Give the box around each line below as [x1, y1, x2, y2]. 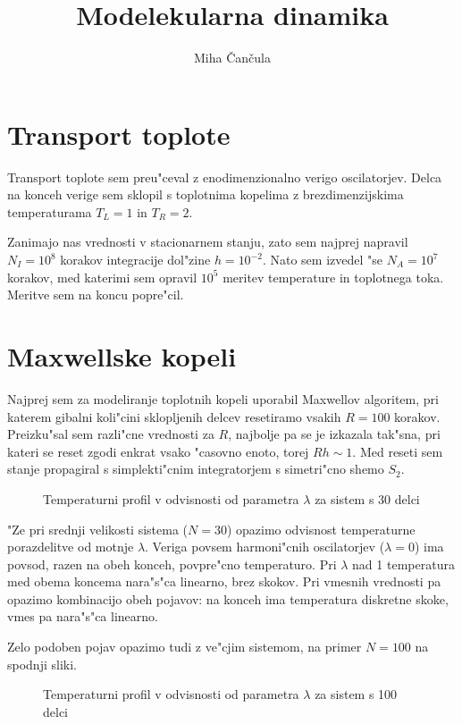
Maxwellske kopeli [7, 338, 237, 374]
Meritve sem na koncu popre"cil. [7, 285, 184, 304]
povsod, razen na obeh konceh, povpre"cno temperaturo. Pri [7, 554, 337, 573]
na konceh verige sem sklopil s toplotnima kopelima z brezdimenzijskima [7, 185, 404, 204]
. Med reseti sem [352, 442, 443, 460]
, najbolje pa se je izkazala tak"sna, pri [228, 425, 441, 443]
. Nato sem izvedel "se [262, 250, 383, 269]
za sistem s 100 [315, 685, 398, 703]
